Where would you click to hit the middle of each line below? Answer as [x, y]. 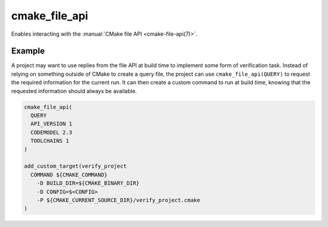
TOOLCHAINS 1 [50, 141]
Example [28, 51]
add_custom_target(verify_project [75, 166]
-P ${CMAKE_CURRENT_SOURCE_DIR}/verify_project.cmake [118, 200]
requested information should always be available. [74, 91]
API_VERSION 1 [52, 124]
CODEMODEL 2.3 [52, 132]
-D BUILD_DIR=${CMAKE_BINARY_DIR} [88, 183]
